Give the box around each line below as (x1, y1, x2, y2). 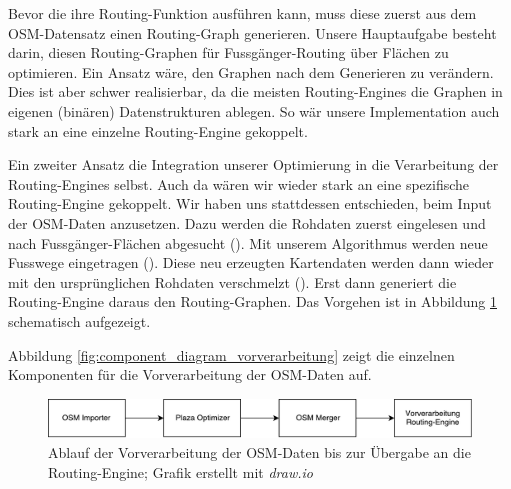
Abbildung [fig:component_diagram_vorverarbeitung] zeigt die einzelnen (8, 344, 455, 365)
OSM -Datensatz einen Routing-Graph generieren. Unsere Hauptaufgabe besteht (8, 22, 497, 43)
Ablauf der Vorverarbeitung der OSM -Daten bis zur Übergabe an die (48, 442, 471, 463)
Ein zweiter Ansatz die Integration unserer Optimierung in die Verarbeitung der (8, 154, 499, 175)
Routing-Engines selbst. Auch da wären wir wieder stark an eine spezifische (8, 173, 470, 194)
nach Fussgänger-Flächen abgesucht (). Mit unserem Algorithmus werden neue (8, 232, 488, 253)
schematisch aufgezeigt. (8, 310, 151, 331)
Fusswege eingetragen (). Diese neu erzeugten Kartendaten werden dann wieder (8, 252, 494, 273)
